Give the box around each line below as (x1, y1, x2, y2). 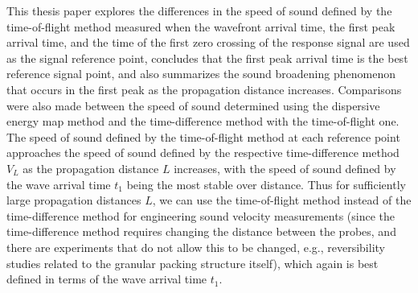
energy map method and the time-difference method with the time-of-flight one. (6, 113, 400, 130)
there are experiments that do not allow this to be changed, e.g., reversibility (6, 238, 385, 255)
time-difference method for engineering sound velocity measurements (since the (6, 207, 395, 224)
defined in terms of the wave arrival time (6, 270, 207, 287)
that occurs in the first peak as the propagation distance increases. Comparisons (6, 80, 402, 97)
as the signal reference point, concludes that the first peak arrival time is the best (6, 49, 408, 66)
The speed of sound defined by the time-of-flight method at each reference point (6, 128, 400, 145)
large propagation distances (6, 192, 141, 208)
